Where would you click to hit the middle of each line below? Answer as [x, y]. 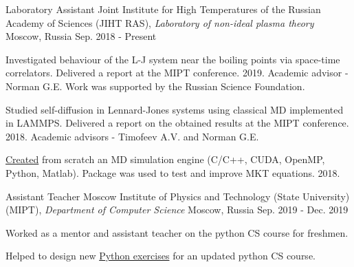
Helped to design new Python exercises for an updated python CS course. [161, 256]
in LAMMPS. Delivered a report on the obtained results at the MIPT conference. [177, 123]
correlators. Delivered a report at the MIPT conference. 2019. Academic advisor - [177, 73]
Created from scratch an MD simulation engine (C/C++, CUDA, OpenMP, [165, 159]
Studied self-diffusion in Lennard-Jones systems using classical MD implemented [175, 109]
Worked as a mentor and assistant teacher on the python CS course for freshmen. [177, 232]
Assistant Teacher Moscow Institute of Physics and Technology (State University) [178, 196]
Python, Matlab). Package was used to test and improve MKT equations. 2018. [173, 172]
